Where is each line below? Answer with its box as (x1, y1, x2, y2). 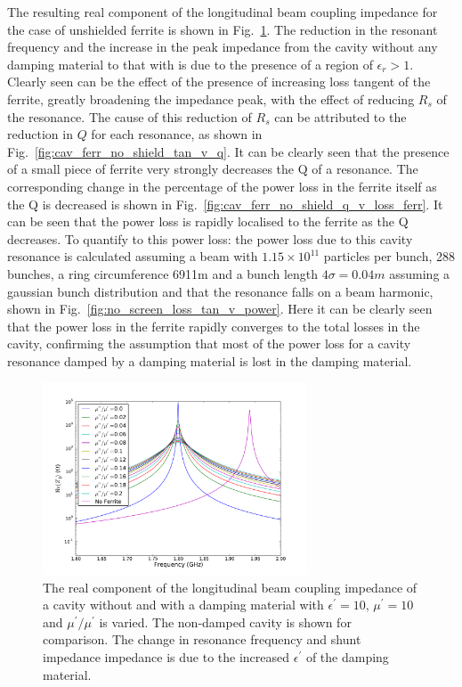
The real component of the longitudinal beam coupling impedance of (43, 577, 417, 596)
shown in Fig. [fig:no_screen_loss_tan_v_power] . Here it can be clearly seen (7, 299, 433, 318)
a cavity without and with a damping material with (43, 595, 324, 614)
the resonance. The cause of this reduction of (7, 107, 252, 126)
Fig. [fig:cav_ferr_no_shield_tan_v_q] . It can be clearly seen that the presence (7, 142, 450, 160)
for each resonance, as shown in (91, 125, 263, 143)
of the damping (305, 648, 389, 667)
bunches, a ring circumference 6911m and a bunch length (7, 264, 319, 282)
